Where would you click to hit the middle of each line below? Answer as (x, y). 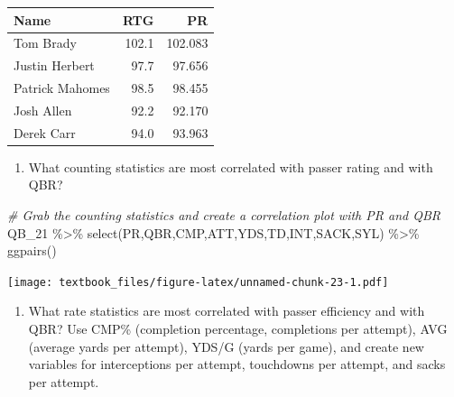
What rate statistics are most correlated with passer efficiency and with (227, 311)
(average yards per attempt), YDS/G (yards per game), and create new (226, 346)
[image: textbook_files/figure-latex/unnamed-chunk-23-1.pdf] (198, 282)
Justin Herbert (54, 65)
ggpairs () (32, 250)
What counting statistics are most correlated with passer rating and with (231, 166)
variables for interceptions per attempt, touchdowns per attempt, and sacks (237, 364)
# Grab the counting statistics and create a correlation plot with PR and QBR (224, 215)
